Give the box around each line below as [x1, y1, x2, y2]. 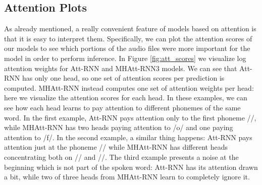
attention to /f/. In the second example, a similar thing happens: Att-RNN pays [4, 132, 252, 142]
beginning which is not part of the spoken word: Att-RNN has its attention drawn [4, 161, 258, 172]
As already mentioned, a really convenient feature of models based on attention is [4, 23, 256, 34]
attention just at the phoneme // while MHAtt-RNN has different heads [4, 142, 228, 152]
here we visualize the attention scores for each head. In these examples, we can [4, 92, 247, 103]
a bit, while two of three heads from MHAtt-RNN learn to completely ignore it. [4, 171, 250, 182]
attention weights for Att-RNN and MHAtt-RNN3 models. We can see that [4, 63, 237, 73]
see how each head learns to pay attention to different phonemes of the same [4, 102, 241, 112]
